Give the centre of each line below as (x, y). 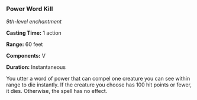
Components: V (26, 56)
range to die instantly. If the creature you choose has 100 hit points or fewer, (99, 85)
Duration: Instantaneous (36, 67)
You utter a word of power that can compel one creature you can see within (98, 79)
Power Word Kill (30, 9)
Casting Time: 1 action (34, 33)
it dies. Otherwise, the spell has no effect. (57, 91)
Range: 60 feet (25, 44)
